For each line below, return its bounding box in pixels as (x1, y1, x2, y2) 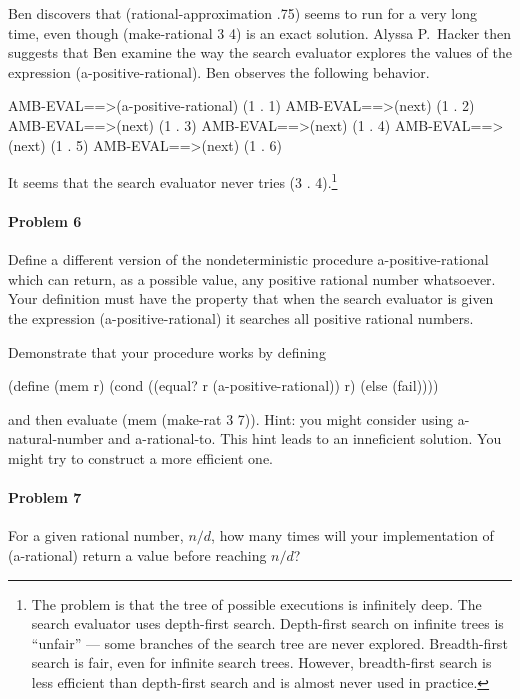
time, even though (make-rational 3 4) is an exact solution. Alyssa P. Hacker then (8, 22, 512, 43)
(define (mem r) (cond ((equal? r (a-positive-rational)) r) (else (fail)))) (8, 375, 439, 396)
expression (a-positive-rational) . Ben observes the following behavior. (8, 61, 430, 82)
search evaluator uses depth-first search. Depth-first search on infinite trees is (31, 613, 504, 634)
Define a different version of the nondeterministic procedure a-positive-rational (8, 249, 489, 270)
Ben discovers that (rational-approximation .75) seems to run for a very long (8, 3, 477, 23)
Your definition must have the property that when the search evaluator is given (8, 288, 494, 309)
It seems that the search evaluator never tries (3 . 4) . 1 (8, 169, 338, 192)
